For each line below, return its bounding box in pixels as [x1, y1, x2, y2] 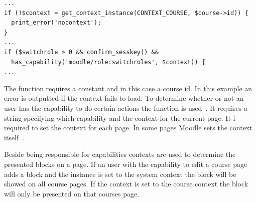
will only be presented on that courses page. [4, 188, 140, 198]
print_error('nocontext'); [11, 19, 101, 27]
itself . [4, 132, 25, 142]
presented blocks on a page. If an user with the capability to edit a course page [4, 158, 247, 169]
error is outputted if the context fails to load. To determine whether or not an [4, 93, 244, 103]
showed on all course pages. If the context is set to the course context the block [4, 178, 248, 189]
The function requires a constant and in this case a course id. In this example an [4, 83, 252, 93]
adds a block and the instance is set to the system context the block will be [4, 168, 236, 179]
